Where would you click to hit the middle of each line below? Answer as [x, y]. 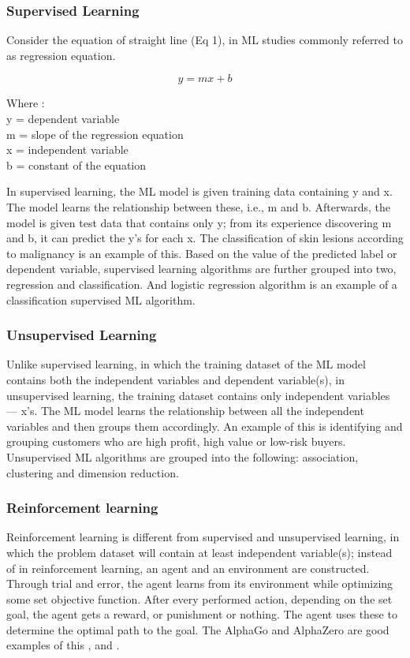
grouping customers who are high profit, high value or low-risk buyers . [176, 441]
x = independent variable [67, 150]
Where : [26, 103]
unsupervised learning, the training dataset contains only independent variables [198, 395]
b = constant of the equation [76, 164]
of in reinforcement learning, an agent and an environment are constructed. [188, 568]
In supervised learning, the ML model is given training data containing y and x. [199, 191]
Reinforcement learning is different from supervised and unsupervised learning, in [203, 537]
